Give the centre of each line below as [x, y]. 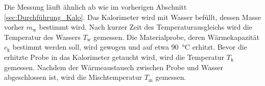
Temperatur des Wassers [42, 37]
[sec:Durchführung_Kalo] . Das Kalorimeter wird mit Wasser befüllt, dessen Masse [132, 17]
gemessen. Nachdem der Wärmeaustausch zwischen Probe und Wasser [114, 67]
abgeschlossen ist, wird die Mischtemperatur [73, 77]
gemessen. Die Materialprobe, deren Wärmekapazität [176, 37]
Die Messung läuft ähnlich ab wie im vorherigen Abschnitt [95, 7]
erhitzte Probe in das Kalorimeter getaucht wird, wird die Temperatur [114, 57]
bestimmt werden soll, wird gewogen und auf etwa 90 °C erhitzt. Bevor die [130, 47]
